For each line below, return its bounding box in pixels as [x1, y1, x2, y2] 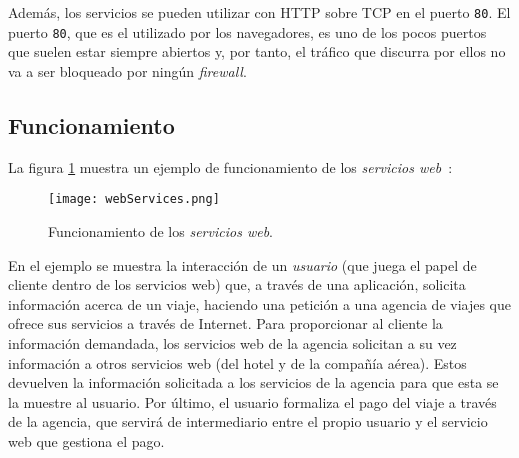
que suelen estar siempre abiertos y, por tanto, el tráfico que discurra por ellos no [8, 41, 506, 62]
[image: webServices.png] [48, 192, 220, 207]
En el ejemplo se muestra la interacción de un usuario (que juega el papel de [8, 254, 477, 275]
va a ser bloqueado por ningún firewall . [8, 60, 247, 81]
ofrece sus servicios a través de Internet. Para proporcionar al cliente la [8, 313, 443, 334]
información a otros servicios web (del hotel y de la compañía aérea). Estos [8, 352, 467, 373]
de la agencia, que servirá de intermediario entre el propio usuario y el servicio [8, 411, 488, 432]
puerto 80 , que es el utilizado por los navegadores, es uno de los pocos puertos [8, 21, 487, 42]
